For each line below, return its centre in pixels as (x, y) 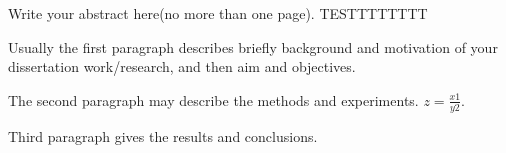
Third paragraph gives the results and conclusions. (163, 135)
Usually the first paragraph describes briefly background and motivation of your (253, 46)
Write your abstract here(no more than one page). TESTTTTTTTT (218, 13)
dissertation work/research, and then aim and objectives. (182, 66)
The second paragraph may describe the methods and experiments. (213, 99)
